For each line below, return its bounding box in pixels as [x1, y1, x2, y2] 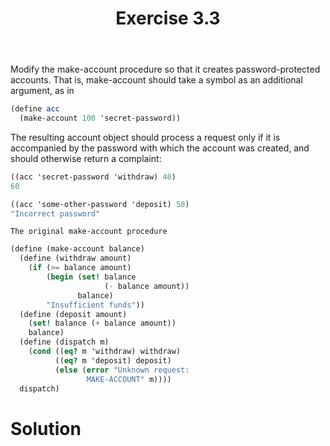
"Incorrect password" [10, 208, 101, 219]
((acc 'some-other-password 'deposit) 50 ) [10, 199, 190, 209]
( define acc [10, 104, 60, 114]
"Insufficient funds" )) [46, 300, 145, 310]
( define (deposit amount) [19, 309, 128, 319]
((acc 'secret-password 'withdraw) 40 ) [10, 172, 177, 182]
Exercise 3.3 [115, 7, 221, 30]
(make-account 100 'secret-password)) [19, 113, 182, 124]
